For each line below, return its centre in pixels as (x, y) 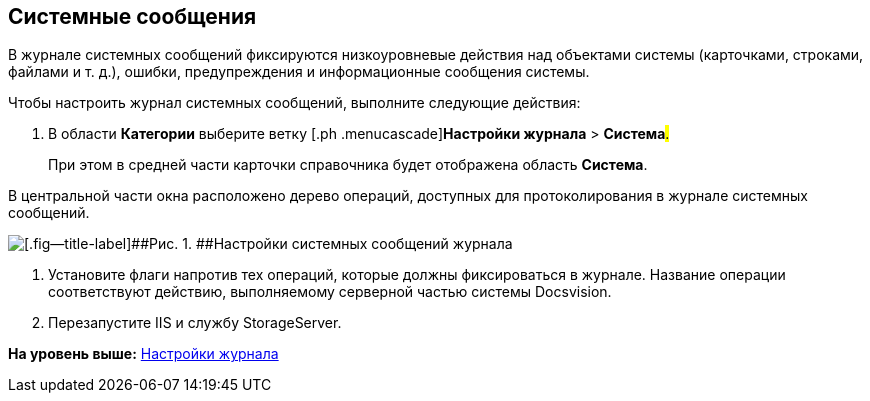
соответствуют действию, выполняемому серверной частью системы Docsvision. (330, 292)
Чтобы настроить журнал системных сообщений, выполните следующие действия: (294, 103)
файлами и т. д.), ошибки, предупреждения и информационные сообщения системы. (299, 72)
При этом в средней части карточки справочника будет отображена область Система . (348, 165)
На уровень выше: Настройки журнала (143, 354)
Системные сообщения (132, 16)
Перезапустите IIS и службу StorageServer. (195, 323)
